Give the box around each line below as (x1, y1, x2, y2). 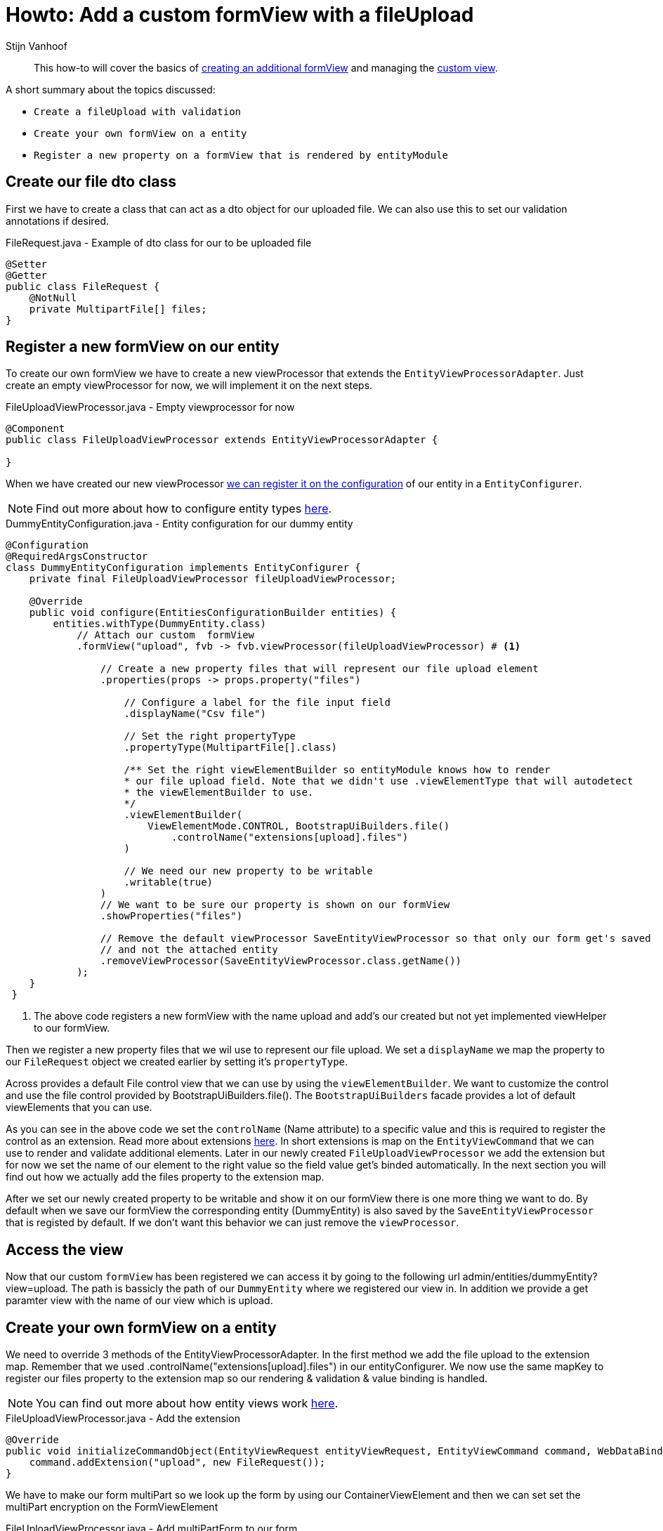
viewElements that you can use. (6, 1101, 152, 1114)
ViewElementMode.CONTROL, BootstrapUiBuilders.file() (147, 820, 450, 832)
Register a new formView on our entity (6, 338, 280, 356)
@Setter (6, 258, 48, 270)
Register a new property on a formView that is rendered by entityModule (34, 149, 449, 161)
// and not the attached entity (100, 944, 278, 956)
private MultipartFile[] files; (29, 303, 207, 315)
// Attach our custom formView (77, 629, 255, 641)
